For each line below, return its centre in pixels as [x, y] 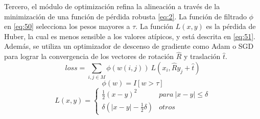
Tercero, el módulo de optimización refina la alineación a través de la [112, 6]
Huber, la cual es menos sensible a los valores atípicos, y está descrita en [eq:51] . [130, 36]
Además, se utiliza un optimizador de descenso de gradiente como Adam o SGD [129, 46]
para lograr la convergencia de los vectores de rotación [89, 56]
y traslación [202, 56]
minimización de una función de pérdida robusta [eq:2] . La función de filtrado [125, 16]
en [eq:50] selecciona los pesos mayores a [67, 26]
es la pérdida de [231, 26]
